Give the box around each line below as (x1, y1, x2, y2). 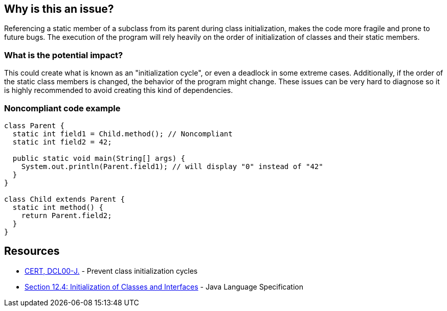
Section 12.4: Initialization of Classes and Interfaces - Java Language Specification (25, 282, 303, 291)
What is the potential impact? (4, 50, 123, 60)
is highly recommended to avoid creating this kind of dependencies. (4, 86, 233, 95)
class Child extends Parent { (4, 195, 125, 203)
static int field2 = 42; (12, 137, 112, 146)
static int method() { (12, 203, 103, 211)
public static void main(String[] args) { (12, 154, 186, 162)
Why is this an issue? (4, 3, 114, 15)
